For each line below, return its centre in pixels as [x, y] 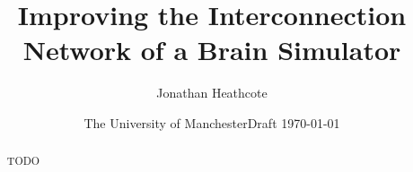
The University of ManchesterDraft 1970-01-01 [212, 122]
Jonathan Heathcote [212, 93]
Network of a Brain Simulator [212, 50]
